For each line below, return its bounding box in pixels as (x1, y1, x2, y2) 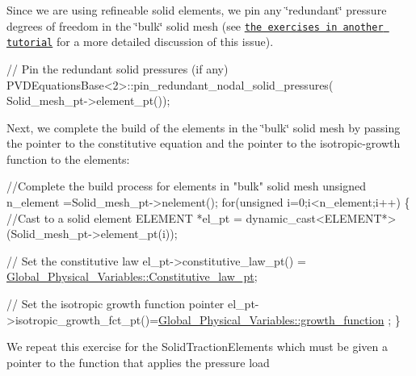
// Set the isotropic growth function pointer (6, 295, 225, 312)
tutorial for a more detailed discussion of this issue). (6, 33, 274, 50)
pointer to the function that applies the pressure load (6, 353, 270, 370)
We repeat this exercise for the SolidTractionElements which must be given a (6, 338, 388, 355)
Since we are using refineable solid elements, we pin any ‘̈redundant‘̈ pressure (6, 2, 387, 18)
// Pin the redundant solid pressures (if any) (6, 60, 229, 77)
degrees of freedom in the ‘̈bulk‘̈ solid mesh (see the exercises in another (6, 17, 384, 34)
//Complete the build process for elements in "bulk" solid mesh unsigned (6, 178, 367, 194)
